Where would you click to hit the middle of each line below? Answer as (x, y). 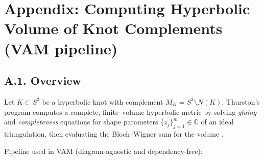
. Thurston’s (241, 101)
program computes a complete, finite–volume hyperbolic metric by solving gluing (130, 111)
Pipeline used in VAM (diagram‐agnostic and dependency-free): (103, 151)
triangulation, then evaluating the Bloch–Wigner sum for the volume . (114, 133)
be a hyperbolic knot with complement (103, 101)
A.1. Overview (43, 81)
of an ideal (217, 122)
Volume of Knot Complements (113, 28)
